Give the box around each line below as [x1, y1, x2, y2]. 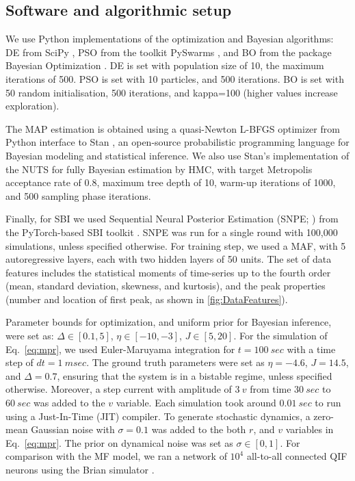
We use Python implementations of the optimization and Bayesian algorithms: [5, 31, 334, 46]
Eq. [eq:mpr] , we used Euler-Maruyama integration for [5, 341, 235, 356]
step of [5, 355, 34, 369]
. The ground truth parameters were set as [86, 355, 265, 369]
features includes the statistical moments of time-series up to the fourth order [5, 265, 331, 279]
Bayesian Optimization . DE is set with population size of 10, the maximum [5, 58, 324, 73]
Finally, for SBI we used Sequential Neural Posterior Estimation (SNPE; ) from [5, 211, 339, 226]
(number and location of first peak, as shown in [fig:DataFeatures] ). [5, 291, 288, 306]
